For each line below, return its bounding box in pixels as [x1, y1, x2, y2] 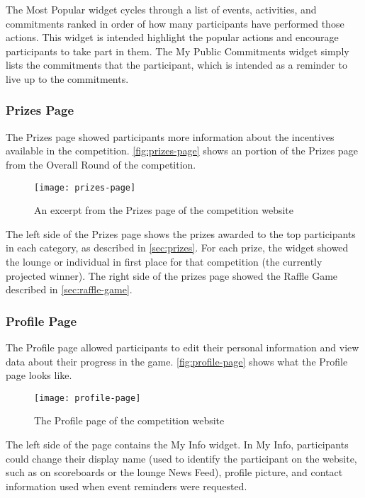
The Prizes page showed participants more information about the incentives [6, 129, 335, 144]
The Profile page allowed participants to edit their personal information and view [6, 340, 359, 354]
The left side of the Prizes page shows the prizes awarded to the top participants [6, 226, 356, 241]
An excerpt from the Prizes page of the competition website [34, 203, 293, 217]
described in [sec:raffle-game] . [6, 282, 133, 297]
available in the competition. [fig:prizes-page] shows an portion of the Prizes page [6, 143, 358, 158]
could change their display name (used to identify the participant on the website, [6, 451, 357, 465]
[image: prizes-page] [34, 182, 136, 193]
